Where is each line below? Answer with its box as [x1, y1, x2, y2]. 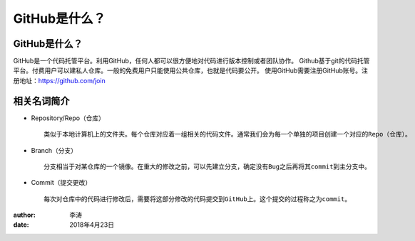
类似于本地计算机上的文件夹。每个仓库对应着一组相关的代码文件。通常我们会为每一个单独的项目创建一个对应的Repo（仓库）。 [43, 130, 411, 139]
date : [13, 220, 29, 229]
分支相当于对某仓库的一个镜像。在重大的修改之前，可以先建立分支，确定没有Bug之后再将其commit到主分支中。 [43, 162, 371, 171]
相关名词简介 [13, 95, 70, 107]
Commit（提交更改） [31, 178, 92, 187]
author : [13, 210, 36, 220]
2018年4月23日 [69, 220, 114, 229]
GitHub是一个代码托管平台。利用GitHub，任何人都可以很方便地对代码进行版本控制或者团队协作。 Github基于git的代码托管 [13, 57, 370, 65]
